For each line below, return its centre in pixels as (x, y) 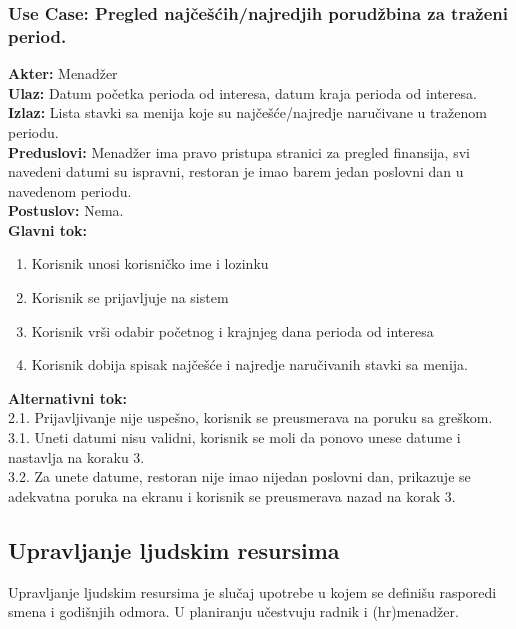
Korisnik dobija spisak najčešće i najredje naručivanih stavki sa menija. (249, 364)
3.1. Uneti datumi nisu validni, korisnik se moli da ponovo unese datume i (234, 437)
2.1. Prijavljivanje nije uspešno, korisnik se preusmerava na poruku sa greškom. (250, 417)
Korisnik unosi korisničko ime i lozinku (150, 263)
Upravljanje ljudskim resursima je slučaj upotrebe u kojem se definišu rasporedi (252, 591)
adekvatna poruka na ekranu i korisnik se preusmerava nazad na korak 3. (232, 495)
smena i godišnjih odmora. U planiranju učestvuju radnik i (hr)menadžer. (233, 611)
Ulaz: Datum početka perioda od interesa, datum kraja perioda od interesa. (242, 92)
